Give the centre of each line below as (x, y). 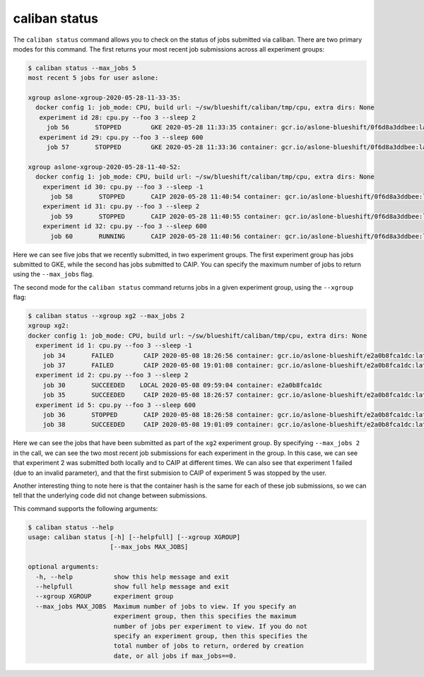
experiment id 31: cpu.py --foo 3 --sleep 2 (121, 206)
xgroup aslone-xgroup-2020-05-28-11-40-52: (105, 167)
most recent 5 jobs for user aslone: (93, 78)
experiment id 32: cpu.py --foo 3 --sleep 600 (125, 226)
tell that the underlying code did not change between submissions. (110, 495)
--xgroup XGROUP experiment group (105, 596)
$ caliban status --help (71, 527)
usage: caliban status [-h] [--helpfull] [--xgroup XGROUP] (134, 537)
